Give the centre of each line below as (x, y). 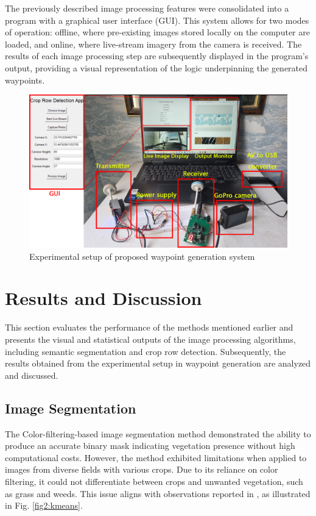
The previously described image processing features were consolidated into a (147, 8)
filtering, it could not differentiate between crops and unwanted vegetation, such (154, 481)
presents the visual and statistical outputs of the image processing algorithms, (150, 339)
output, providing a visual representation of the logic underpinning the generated (156, 67)
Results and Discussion (104, 298)
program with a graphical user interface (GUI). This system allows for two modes (157, 20)
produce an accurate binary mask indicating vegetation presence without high (150, 446)
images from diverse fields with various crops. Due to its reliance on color (142, 469)
